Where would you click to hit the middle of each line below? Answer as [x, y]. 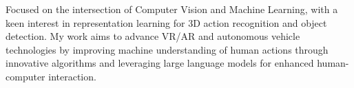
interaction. [72, 76]
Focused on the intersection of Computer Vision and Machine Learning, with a [172, 9]
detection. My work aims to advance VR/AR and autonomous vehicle [153, 36]
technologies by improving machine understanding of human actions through [167, 49]
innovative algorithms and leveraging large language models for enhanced [160, 63]
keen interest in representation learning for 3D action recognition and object [166, 22]
